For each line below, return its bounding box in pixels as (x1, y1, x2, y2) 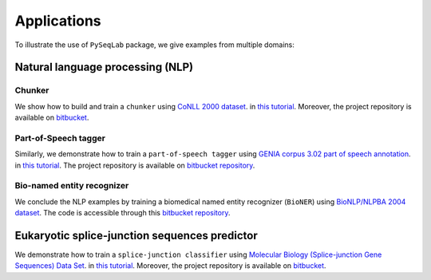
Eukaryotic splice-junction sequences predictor (14, 228, 259, 243)
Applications (14, 12, 101, 30)
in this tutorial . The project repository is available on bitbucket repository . (14, 160, 255, 170)
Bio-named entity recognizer (14, 180, 129, 191)
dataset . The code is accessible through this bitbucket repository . (14, 208, 231, 218)
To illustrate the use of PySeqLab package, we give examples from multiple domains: (14, 40, 295, 49)
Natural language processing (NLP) (14, 61, 194, 74)
